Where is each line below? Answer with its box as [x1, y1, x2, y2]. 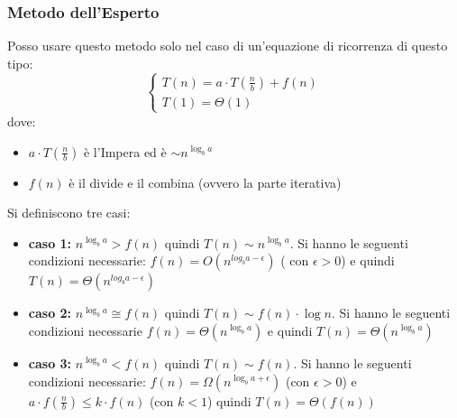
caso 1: [28, 233, 72, 252]
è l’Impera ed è [83, 142, 167, 161]
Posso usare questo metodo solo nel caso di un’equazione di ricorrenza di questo [7, 36, 448, 55]
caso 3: [28, 353, 72, 372]
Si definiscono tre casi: [7, 203, 131, 222]
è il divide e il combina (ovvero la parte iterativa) [69, 172, 342, 191]
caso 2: [28, 303, 72, 322]
